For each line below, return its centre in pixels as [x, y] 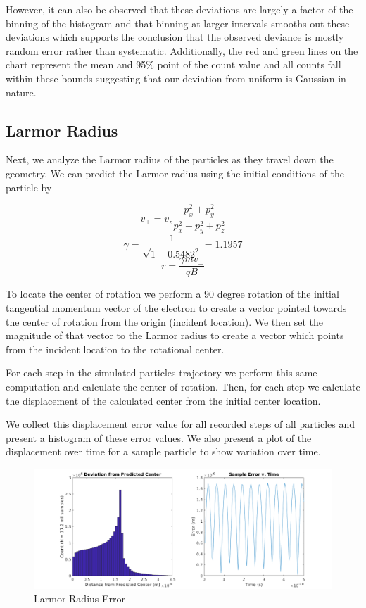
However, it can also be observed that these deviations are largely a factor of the [179, 9]
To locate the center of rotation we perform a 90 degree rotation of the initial [172, 294]
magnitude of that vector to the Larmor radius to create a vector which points [175, 335]
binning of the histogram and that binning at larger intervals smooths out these [178, 23]
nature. [21, 92]
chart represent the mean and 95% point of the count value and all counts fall [173, 64]
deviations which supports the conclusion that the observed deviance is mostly [175, 37]
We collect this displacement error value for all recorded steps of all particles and [181, 424]
